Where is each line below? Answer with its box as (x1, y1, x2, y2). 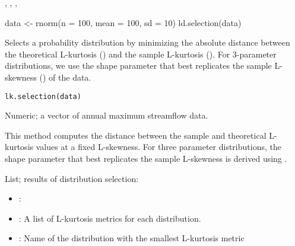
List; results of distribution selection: (5, 172, 139, 184)
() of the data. (39, 71, 91, 83)
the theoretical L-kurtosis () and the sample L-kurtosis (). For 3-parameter (5, 47, 277, 60)
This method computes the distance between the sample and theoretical (5, 129, 267, 141)
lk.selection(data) (5, 92, 81, 101)
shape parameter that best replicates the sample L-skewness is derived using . (5, 152, 287, 164)
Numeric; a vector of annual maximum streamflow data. (5, 109, 208, 122)
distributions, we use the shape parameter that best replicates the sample (5, 59, 272, 72)
